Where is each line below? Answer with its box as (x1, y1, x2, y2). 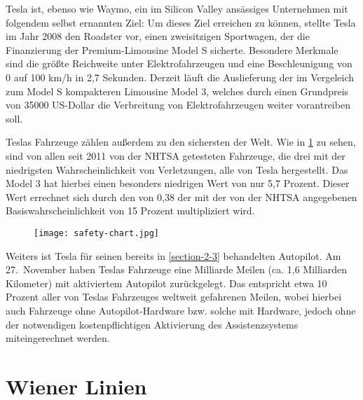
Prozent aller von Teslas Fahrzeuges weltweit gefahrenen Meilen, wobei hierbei (6, 289, 342, 304)
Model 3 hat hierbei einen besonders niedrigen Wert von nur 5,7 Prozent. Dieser (6, 176, 350, 191)
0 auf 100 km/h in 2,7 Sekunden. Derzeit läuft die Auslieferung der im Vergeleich (6, 69, 355, 84)
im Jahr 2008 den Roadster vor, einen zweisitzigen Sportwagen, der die (6, 29, 310, 43)
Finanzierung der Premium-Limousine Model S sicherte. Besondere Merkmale (6, 42, 338, 57)
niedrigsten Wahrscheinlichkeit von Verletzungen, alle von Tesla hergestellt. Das (6, 162, 348, 177)
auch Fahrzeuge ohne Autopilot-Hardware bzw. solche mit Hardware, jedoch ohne (6, 303, 356, 317)
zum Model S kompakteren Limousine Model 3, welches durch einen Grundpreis (6, 83, 349, 98)
